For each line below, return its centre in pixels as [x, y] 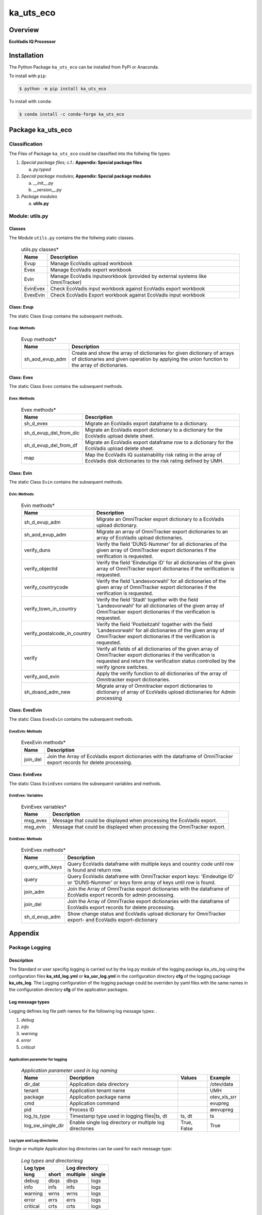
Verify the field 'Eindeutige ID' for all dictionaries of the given [166, 562]
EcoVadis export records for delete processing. [121, 907]
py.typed [42, 169]
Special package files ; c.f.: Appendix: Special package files [82, 162]
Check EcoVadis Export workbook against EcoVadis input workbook [128, 295]
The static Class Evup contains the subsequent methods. [66, 316]
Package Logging [30, 948]
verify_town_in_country [50, 608]
